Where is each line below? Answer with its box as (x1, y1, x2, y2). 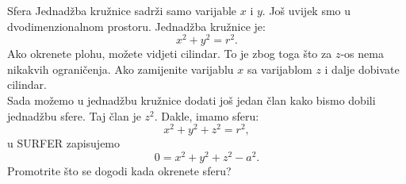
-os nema (340, 45, 384, 62)
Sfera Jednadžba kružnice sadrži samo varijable (7, 2, 237, 18)
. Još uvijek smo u (262, 2, 351, 18)
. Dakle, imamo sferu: (154, 107, 259, 124)
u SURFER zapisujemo (7, 135, 121, 151)
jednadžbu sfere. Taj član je (7, 107, 141, 124)
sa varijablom (247, 60, 312, 77)
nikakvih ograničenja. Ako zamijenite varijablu (7, 60, 234, 77)
